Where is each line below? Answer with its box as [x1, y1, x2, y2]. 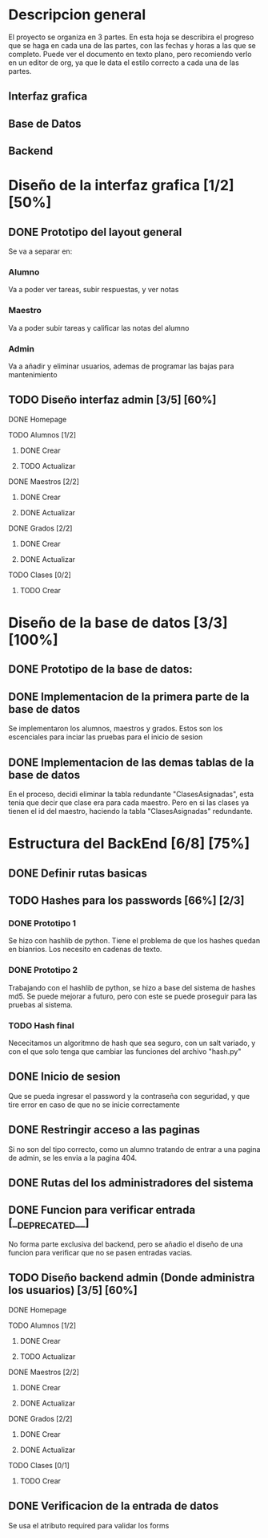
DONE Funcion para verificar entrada [8, 1203, 196, 1217]
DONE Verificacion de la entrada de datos [8, 1499, 219, 1513]
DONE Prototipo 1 [8, 918, 77, 929]
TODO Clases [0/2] [8, 570, 72, 580]
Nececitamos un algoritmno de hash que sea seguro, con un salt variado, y [8, 1038, 256, 1048]
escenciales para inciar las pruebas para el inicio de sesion [8, 732, 203, 742]
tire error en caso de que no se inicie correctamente [8, 1100, 180, 1109]
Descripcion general [8, 6, 146, 24]
